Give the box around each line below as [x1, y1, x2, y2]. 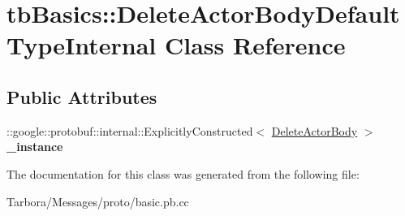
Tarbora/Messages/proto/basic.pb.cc [6, 192, 189, 210]
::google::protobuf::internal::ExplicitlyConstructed [6, 122, 253, 139]
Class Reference [164, 28, 346, 62]
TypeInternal [6, 28, 157, 62]
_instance [6, 138, 63, 155]
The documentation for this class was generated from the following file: [6, 165, 360, 182]
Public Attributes [6, 84, 157, 109]
